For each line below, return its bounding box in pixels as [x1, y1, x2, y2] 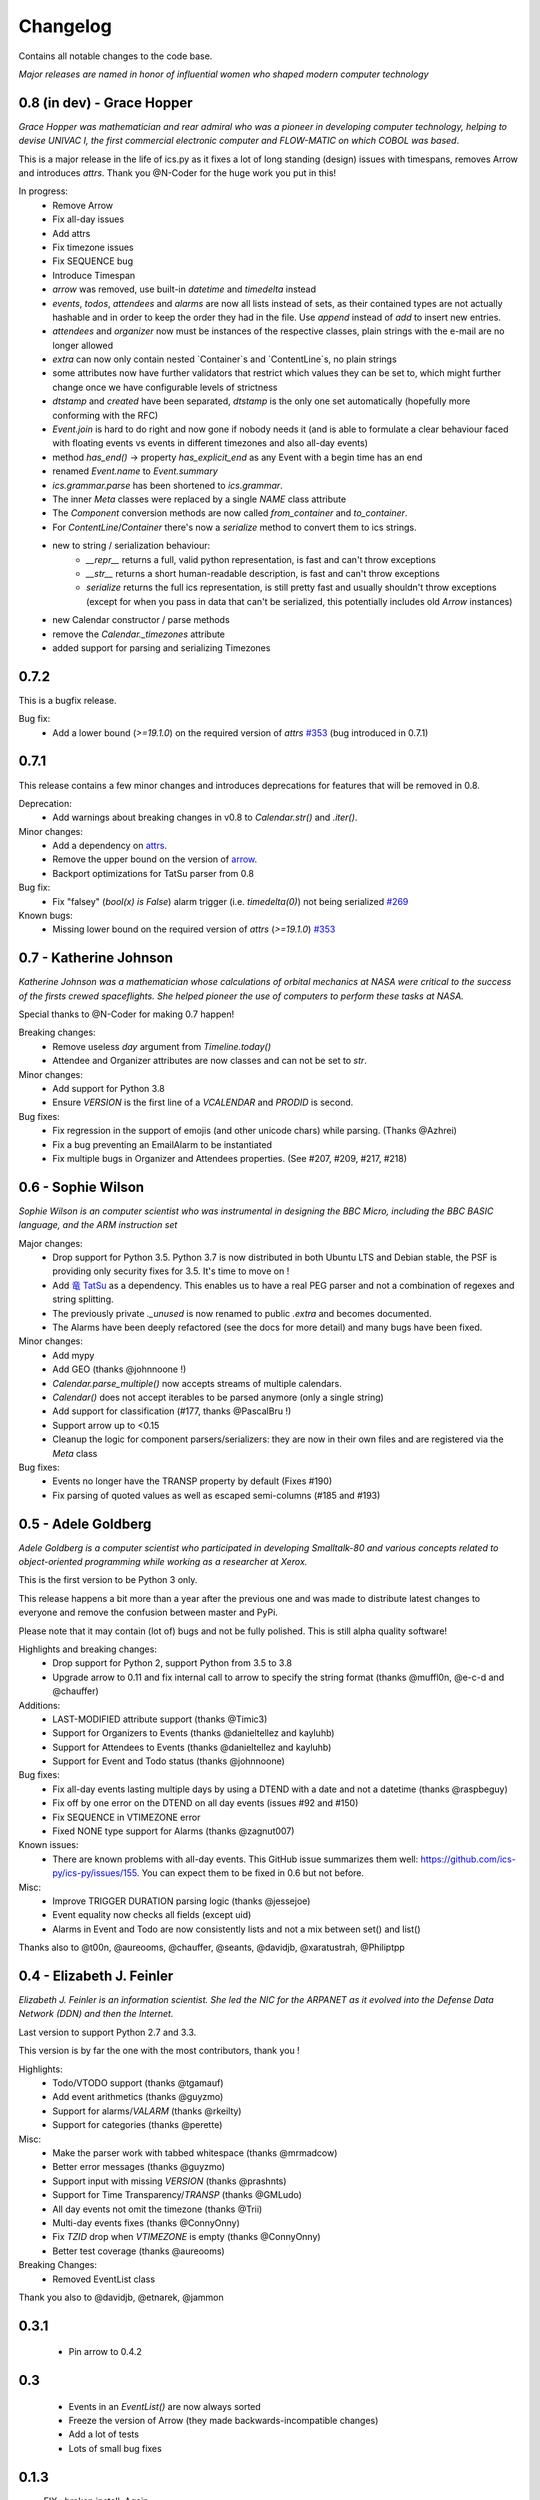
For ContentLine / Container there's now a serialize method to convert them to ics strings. [52, 521, 417, 533]
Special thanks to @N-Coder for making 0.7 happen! [18, 1008, 235, 1020]
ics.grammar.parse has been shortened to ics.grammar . [52, 479, 284, 491]
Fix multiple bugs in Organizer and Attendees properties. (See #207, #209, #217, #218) [52, 1153, 408, 1164]
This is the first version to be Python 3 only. [18, 1574, 198, 1586]
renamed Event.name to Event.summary [52, 465, 219, 477]
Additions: [18, 1699, 61, 1711]
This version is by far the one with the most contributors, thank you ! [18, 2045, 300, 2057]
